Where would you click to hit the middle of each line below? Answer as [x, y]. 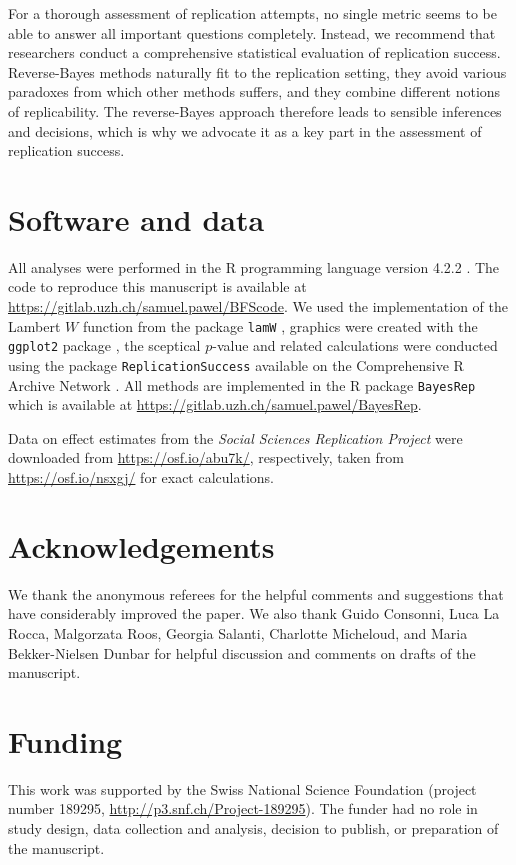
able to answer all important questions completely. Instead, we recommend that [252, 32]
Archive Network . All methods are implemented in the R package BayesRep [242, 384]
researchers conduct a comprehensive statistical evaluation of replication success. [254, 52]
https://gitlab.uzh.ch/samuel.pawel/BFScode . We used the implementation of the [258, 306]
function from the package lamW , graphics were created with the [280, 325]
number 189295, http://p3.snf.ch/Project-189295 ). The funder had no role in [243, 808]
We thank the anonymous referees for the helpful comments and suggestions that [256, 593]
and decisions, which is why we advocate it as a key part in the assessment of [245, 130]
